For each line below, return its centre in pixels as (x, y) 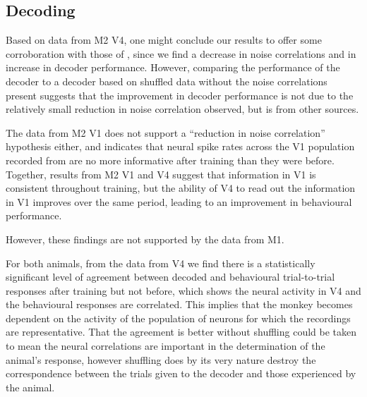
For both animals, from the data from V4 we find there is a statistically (161, 263)
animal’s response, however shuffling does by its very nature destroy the (161, 359)
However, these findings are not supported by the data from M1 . (145, 239)
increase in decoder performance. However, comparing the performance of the (173, 67)
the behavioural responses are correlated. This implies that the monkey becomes (179, 304)
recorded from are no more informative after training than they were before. (170, 160)
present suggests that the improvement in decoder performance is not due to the (180, 95)
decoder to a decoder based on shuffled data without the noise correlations (167, 81)
